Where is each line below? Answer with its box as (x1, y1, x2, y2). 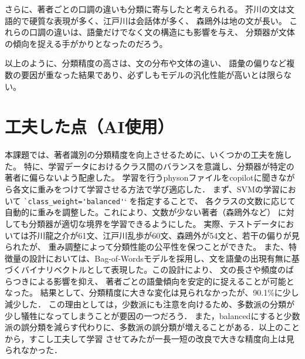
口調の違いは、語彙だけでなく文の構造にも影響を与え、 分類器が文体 (29, 26, 295, 38)
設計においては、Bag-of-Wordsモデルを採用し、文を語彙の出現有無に (29, 252, 292, 264)
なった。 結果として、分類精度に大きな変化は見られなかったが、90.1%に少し (5, 286, 299, 299)
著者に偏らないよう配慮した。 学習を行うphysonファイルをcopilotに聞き (5, 171, 279, 184)
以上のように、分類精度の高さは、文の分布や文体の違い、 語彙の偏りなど (5, 57, 287, 69)
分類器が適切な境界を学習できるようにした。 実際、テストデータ (28, 217, 278, 229)
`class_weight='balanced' (23, 197, 125, 206)
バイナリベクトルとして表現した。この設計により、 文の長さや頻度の (21, 263, 286, 276)
